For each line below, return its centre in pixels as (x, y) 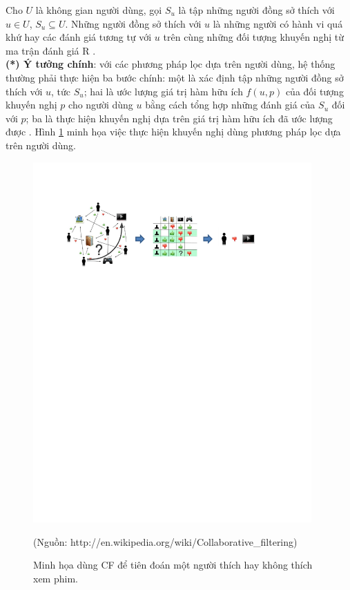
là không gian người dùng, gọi (99, 10)
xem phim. (56, 578)
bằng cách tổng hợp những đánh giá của (230, 105)
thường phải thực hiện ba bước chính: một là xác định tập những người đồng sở (175, 77)
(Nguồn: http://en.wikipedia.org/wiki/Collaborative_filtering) (165, 541)
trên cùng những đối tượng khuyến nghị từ (253, 37)
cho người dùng (101, 105)
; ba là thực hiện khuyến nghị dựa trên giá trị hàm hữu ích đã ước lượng (179, 118)
